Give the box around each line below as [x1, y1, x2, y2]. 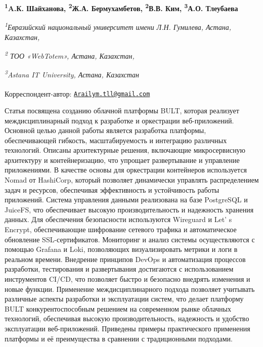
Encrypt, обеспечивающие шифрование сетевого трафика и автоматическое [5, 224, 237, 235]
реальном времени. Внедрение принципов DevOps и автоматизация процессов [5, 253, 246, 264]
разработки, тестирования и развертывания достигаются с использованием [5, 264, 234, 274]
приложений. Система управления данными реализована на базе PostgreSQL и [5, 194, 248, 205]
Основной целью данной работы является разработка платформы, [5, 125, 206, 136]
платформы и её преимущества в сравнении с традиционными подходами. [5, 333, 233, 343]
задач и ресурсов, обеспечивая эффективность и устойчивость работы [5, 184, 220, 195]
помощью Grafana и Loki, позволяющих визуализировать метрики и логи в [5, 244, 238, 254]
